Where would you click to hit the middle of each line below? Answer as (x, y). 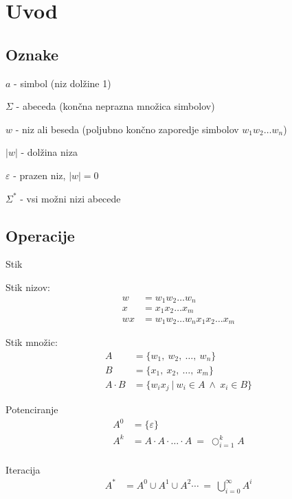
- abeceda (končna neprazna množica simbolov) (115, 106)
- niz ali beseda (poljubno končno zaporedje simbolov (127, 129)
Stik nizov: (28, 287)
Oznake (32, 54)
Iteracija (23, 469)
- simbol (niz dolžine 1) (63, 83)
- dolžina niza (49, 152)
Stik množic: (32, 341)
